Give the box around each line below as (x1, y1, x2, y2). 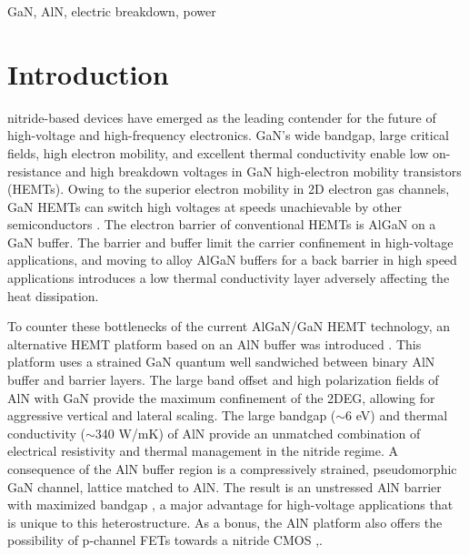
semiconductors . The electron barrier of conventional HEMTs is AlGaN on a (7, 215, 436, 234)
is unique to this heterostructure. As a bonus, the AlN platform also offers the (7, 512, 443, 531)
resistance (7, 161, 62, 180)
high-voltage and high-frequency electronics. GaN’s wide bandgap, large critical (7, 126, 449, 145)
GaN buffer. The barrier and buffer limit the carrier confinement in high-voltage (7, 232, 454, 251)
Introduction (7, 55, 169, 92)
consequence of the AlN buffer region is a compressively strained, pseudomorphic (7, 459, 457, 478)
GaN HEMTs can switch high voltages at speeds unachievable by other (7, 197, 402, 216)
